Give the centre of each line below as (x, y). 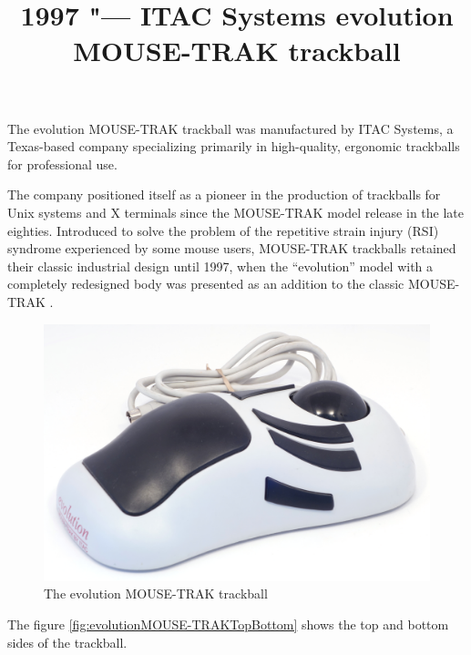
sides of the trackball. (67, 642)
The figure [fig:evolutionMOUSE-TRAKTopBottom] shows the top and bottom (228, 624)
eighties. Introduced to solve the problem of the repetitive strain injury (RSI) (223, 230)
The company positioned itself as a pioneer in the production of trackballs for (224, 194)
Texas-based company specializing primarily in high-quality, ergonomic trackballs (234, 146)
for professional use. (62, 164)
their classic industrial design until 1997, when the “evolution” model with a (220, 266)
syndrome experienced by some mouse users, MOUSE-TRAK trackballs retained (232, 248)
